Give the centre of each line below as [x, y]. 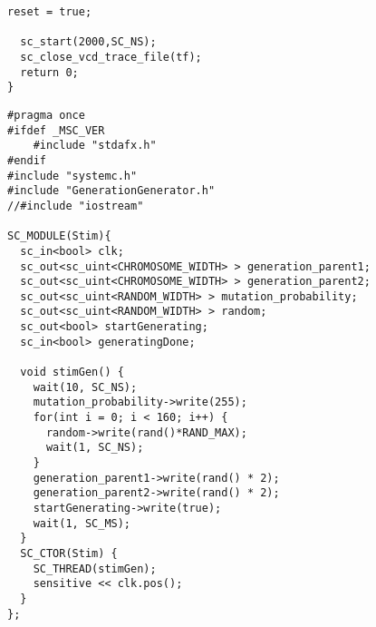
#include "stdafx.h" [95, 146]
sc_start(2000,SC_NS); [88, 42]
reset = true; [50, 12]
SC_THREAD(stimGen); [95, 568]
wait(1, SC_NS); [95, 448]
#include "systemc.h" [72, 176]
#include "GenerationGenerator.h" [111, 191]
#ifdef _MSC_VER [56, 130]
